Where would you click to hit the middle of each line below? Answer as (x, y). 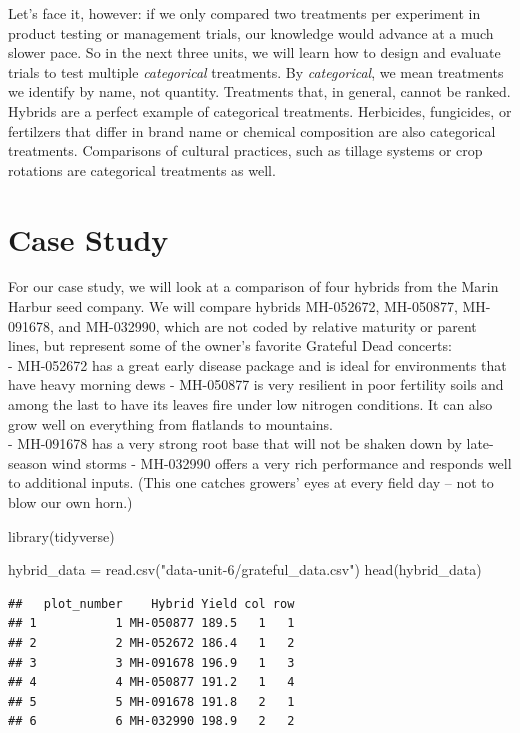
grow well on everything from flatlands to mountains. (171, 423)
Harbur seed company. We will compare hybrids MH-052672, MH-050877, (233, 306)
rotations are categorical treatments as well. (142, 169)
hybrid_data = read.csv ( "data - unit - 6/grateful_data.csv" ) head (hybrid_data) (245, 569)
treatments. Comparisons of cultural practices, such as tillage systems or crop (245, 150)
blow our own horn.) (70, 502)
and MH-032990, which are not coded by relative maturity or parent (267, 325)
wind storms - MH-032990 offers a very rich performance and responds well (281, 462)
